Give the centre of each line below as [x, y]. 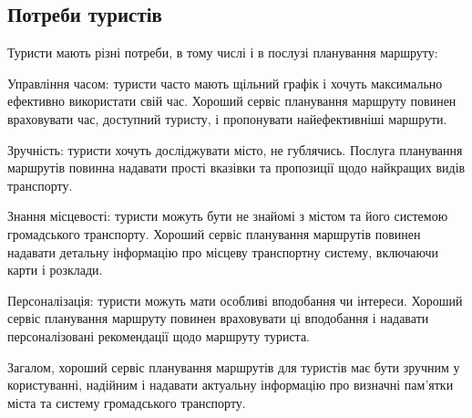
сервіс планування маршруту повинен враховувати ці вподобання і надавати [218, 318]
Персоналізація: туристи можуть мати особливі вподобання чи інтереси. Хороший [235, 300]
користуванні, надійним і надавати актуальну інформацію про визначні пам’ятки [231, 385]
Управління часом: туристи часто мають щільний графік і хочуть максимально [225, 83]
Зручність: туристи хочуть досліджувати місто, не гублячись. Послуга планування [235, 149]
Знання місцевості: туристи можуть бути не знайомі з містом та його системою [228, 216]
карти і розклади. [55, 270]
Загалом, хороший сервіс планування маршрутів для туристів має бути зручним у [234, 366]
